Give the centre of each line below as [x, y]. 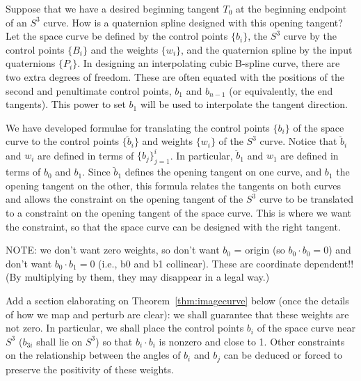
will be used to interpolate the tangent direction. [244, 104]
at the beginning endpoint [291, 8]
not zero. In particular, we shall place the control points [125, 328]
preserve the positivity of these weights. [90, 369]
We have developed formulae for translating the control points [138, 127]
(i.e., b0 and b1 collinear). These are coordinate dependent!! [226, 263]
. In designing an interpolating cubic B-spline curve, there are [209, 63]
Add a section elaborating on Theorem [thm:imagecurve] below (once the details [177, 300]
